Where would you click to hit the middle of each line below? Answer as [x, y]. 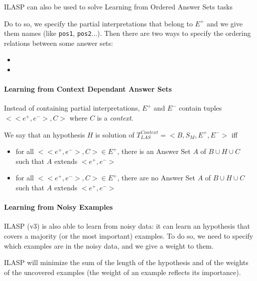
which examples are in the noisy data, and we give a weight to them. [109, 245]
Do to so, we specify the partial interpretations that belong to [98, 23]
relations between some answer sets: [59, 43]
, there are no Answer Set [156, 178]
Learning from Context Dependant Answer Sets [88, 89]
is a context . [115, 118]
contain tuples [200, 108]
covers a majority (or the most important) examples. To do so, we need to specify [129, 235]
